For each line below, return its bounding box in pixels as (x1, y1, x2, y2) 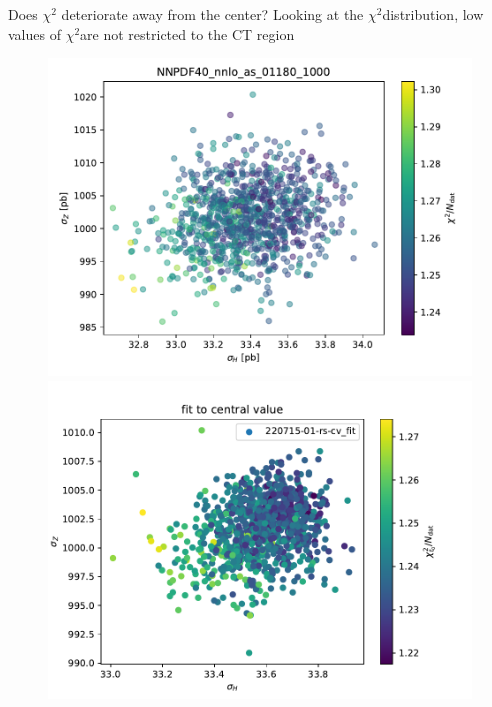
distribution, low (382, 4, 484, 24)
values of (8, 23, 61, 44)
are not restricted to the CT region (80, 23, 295, 44)
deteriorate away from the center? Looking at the (61, 4, 364, 24)
